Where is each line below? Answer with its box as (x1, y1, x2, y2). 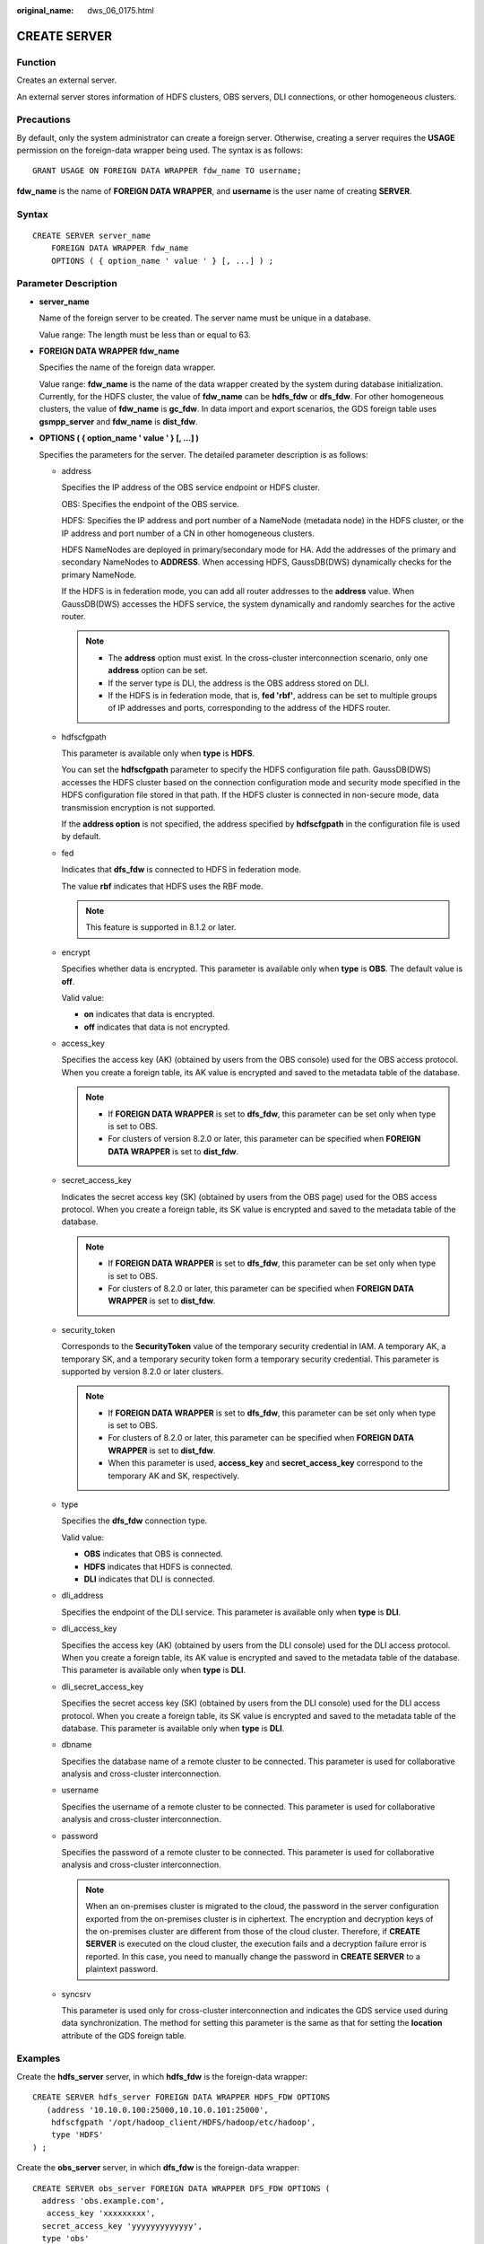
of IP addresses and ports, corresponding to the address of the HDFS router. (108, 703, 391, 714)
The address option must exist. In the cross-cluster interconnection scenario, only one (108, 652, 428, 663)
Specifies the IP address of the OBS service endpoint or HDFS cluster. (61, 482, 320, 493)
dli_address (61, 1590, 104, 1601)
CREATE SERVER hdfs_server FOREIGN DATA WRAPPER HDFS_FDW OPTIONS (32, 2092, 331, 2102)
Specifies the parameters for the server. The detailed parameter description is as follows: (39, 449, 368, 460)
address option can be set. (108, 665, 208, 676)
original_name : (16, 5, 74, 15)
